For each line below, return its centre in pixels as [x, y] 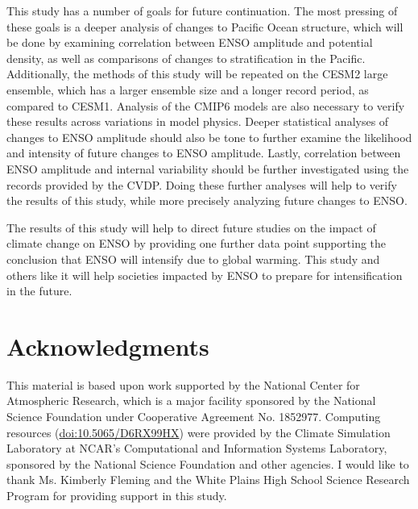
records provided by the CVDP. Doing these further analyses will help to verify [202, 184]
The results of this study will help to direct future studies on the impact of [191, 227]
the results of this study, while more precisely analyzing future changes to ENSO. [207, 200]
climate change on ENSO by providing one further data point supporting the [197, 243]
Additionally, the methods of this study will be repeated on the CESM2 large [197, 74]
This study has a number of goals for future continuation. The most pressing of [202, 10]
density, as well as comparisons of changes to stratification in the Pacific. [186, 58]
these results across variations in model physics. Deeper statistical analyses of [198, 121]
